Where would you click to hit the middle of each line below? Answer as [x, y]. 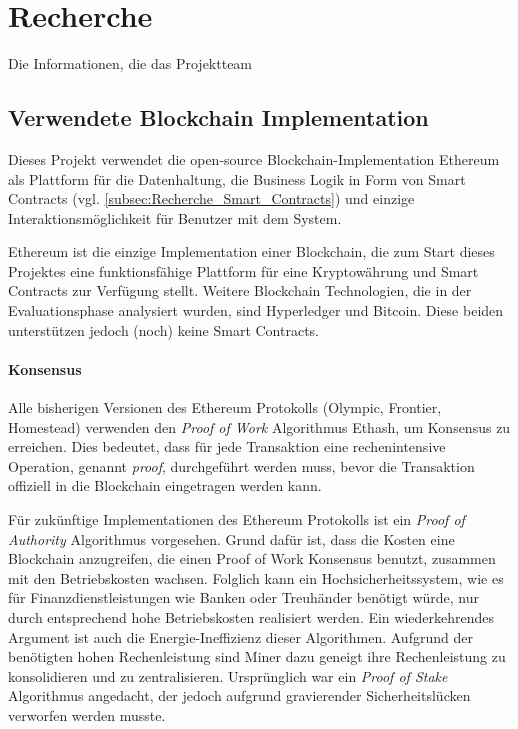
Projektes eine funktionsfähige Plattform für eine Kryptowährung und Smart [243, 270]
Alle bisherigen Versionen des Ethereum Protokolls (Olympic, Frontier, [225, 407]
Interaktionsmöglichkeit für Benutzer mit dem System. [175, 217]
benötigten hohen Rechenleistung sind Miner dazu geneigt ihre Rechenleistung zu [257, 656]
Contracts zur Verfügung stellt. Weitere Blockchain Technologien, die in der [240, 290]
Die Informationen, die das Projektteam [130, 63]
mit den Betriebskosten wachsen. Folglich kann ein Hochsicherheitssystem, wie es [256, 577]
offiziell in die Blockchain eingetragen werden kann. [165, 485]
